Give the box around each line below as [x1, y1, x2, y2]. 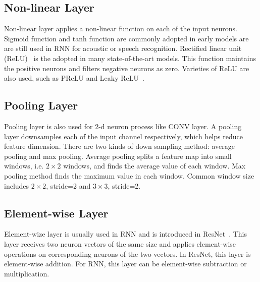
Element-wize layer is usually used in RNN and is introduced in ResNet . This [4, 229, 247, 239]
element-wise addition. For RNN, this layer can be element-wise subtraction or [4, 258, 247, 269]
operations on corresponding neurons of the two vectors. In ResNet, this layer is [4, 248, 251, 259]
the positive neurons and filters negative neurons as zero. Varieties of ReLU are [4, 63, 249, 73]
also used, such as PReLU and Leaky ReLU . [4, 73, 144, 83]
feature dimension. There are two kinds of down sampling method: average [4, 141, 235, 151]
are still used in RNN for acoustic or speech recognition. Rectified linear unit [4, 43, 242, 53]
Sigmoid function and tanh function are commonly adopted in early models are [4, 33, 249, 43]
